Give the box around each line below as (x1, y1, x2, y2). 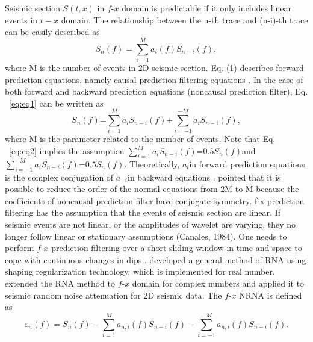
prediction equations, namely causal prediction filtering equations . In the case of (5, 73, 303, 85)
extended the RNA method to (5, 276, 115, 289)
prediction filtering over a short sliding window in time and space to (51, 241, 302, 254)
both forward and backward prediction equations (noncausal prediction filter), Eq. (5, 85, 308, 98)
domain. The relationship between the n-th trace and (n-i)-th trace (61, 13, 308, 26)
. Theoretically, (124, 157, 180, 170)
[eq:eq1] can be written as (9, 96, 104, 109)
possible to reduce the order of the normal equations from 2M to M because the (5, 182, 299, 195)
